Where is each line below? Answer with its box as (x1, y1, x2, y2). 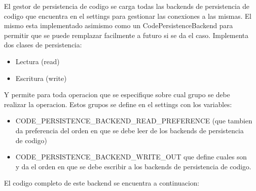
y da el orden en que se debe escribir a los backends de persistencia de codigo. (15, 161, 252, 171)
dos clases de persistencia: (4, 39, 82, 50)
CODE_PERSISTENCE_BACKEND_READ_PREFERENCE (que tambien (15, 115, 253, 126)
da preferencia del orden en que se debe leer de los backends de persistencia (15, 125, 244, 135)
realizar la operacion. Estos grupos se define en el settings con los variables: (4, 99, 232, 109)
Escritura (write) (15, 73, 67, 83)
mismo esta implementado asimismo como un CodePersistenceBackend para (4, 20, 233, 31)
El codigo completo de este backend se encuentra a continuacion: (4, 178, 199, 188)
